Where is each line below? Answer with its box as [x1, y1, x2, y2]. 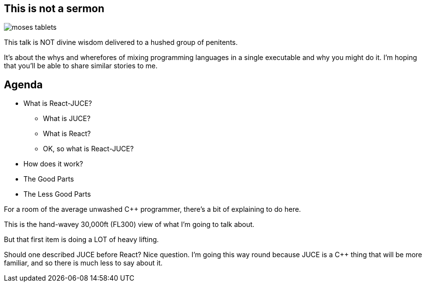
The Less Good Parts [23, 190, 91, 199]
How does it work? [23, 160, 83, 168]
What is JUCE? [43, 114, 91, 123]
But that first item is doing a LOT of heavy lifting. [4, 235, 159, 244]
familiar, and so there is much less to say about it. [4, 259, 163, 267]
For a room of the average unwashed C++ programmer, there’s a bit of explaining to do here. [4, 205, 301, 214]
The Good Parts [23, 175, 74, 184]
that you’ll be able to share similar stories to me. [4, 61, 158, 70]
